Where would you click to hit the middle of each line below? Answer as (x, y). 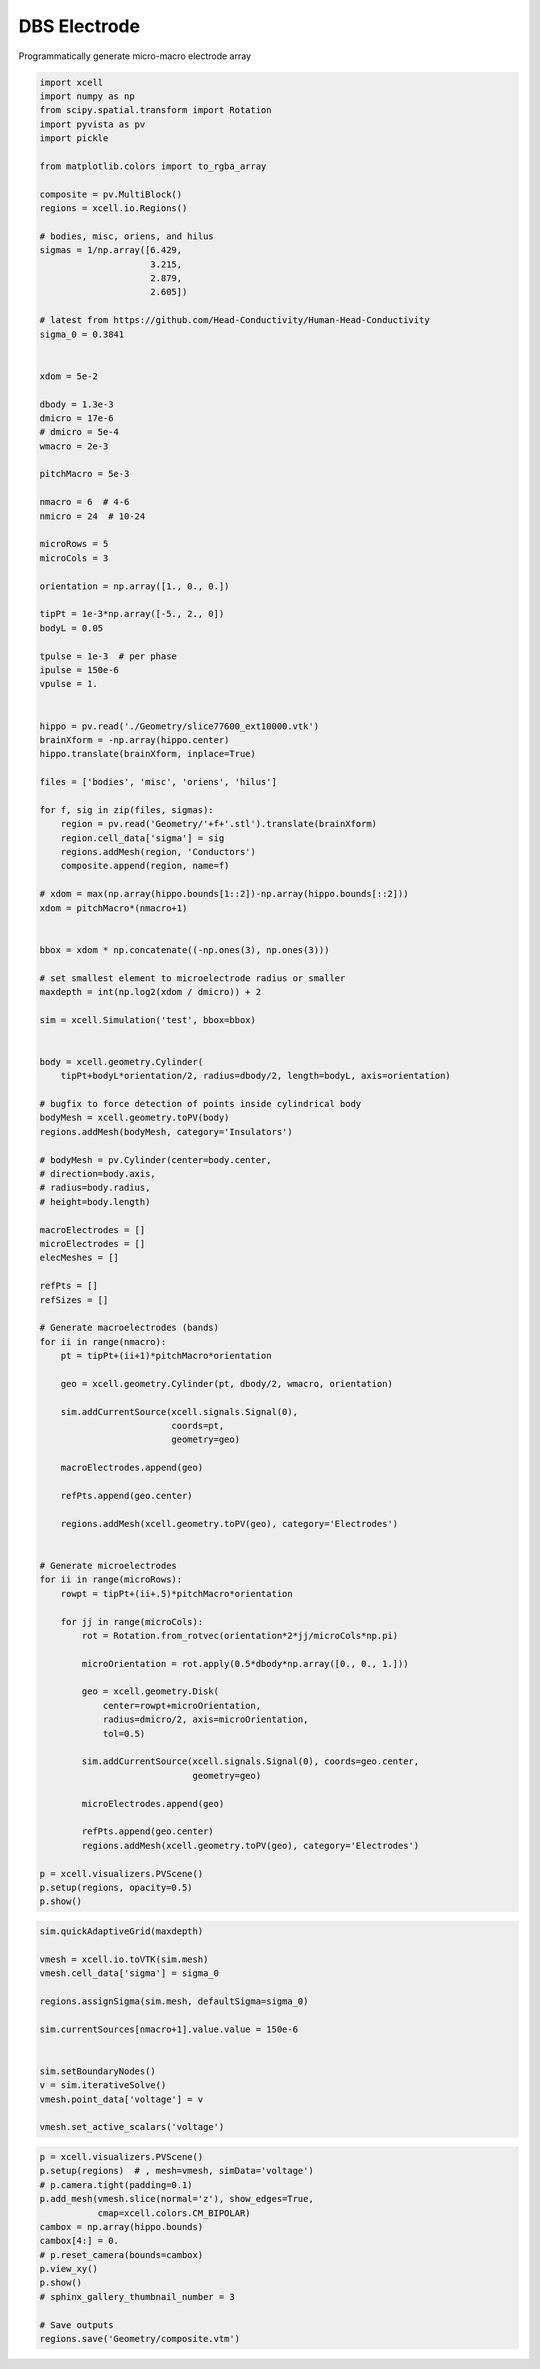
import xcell (71, 82)
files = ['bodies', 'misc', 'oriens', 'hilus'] (158, 782)
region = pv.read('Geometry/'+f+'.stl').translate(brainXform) (219, 824)
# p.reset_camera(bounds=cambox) (121, 2254)
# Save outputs (76, 2324)
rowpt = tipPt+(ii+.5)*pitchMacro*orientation (177, 1593)
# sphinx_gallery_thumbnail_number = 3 (137, 2296)
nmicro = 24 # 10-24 (92, 516)
